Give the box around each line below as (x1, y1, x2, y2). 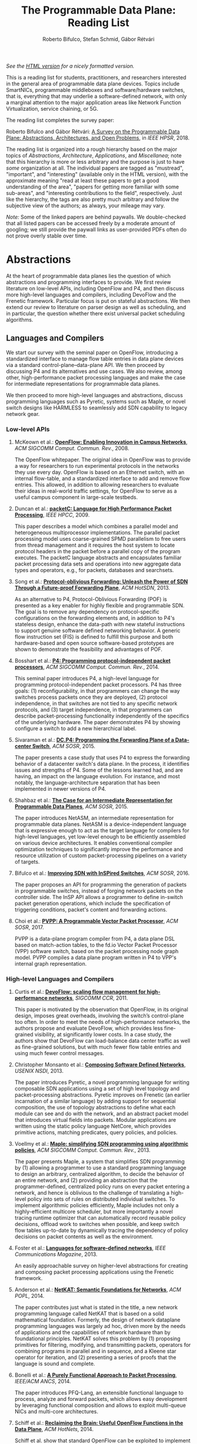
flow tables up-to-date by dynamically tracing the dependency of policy (14, 1227, 189, 1234)
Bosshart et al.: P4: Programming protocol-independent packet (14, 657, 171, 664)
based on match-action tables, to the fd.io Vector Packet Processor (14, 941, 178, 949)
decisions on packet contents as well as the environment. (14, 1233, 154, 1240)
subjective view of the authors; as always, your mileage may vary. (6, 201, 165, 209)
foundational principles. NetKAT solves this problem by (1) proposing (14, 1335, 181, 1342)
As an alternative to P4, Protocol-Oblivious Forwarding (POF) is (14, 596, 167, 603)
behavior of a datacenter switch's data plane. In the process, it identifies (14, 760, 189, 767)
